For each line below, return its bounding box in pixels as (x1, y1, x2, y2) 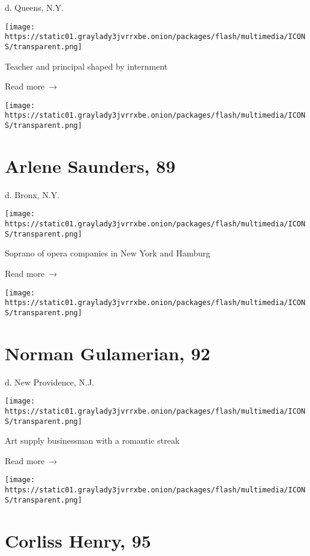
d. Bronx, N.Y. (5, 188, 60, 201)
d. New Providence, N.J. (5, 375, 94, 388)
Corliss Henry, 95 (5, 528, 151, 552)
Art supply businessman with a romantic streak (5, 434, 180, 447)
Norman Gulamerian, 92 (5, 340, 210, 365)
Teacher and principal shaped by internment (5, 59, 168, 72)
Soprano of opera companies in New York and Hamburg (5, 247, 210, 259)
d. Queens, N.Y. (5, 1, 64, 13)
